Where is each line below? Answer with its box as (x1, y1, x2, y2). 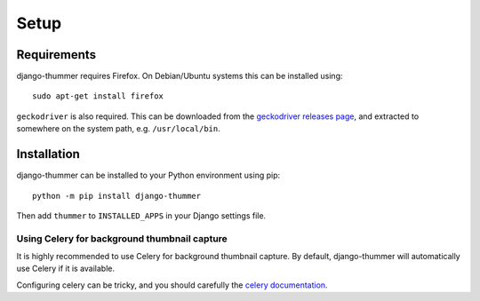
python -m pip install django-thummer (32, 191, 202, 201)
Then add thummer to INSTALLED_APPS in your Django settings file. (16, 210, 267, 221)
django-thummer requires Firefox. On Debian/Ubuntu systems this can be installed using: (16, 71, 343, 82)
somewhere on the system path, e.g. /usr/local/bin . (16, 123, 221, 134)
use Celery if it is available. (16, 263, 116, 274)
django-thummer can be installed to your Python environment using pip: (16, 170, 280, 181)
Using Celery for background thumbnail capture (16, 232, 228, 244)
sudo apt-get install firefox (32, 91, 164, 101)
